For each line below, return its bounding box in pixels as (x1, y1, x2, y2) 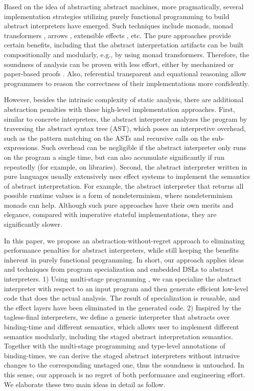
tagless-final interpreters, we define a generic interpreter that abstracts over (4, 312, 230, 322)
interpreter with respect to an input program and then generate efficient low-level (4, 283, 248, 293)
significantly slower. (4, 219, 63, 229)
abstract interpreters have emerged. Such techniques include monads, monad (4, 21, 233, 31)
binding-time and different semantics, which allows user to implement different (4, 322, 239, 331)
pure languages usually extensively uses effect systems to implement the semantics (4, 171, 250, 181)
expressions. (4, 142, 40, 152)
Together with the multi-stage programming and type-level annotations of (4, 341, 226, 351)
